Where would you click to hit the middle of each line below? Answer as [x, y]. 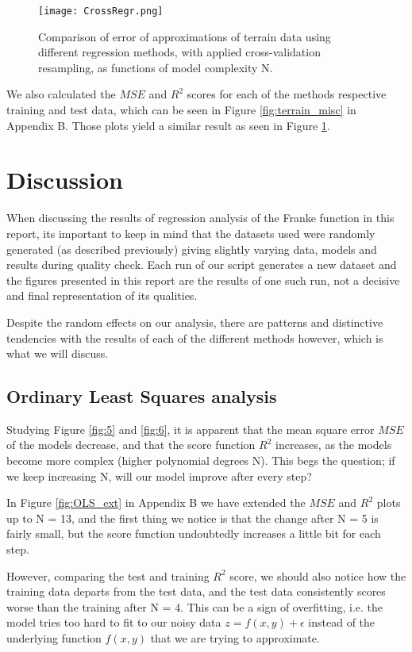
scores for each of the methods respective [287, 94]
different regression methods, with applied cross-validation [179, 52]
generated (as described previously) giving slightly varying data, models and [192, 249]
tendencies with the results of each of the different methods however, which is [195, 338]
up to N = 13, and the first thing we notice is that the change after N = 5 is [193, 518]
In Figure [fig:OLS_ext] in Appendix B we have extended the [156, 502]
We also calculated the [61, 94]
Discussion [65, 180]
